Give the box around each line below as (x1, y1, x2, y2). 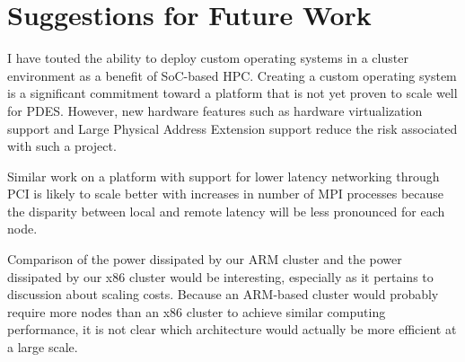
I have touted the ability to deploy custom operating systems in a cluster (7, 49, 408, 67)
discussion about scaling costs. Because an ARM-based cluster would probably (7, 285, 439, 304)
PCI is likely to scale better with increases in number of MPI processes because (7, 184, 444, 203)
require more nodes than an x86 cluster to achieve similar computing (7, 302, 386, 321)
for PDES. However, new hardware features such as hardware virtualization (7, 101, 423, 119)
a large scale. (7, 338, 78, 357)
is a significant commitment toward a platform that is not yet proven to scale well (7, 84, 458, 102)
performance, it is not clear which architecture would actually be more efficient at (7, 320, 457, 339)
